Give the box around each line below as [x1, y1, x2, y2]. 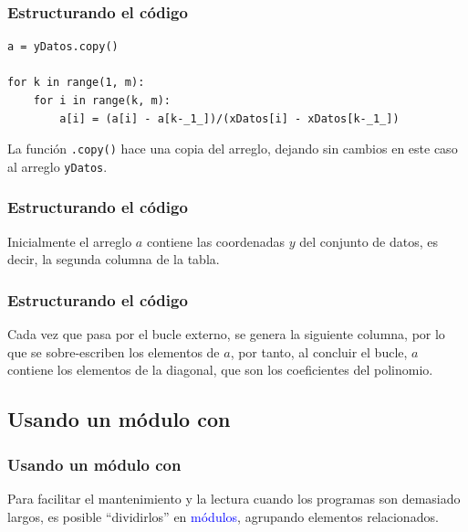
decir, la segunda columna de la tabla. [7, 250, 220, 269]
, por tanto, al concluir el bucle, [230, 342, 408, 361]
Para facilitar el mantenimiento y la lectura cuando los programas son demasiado [7, 488, 461, 507]
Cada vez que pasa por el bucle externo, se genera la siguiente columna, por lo [7, 325, 445, 344]
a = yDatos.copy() [7, 40, 119, 54]
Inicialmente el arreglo [7, 231, 132, 250]
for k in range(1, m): [7, 76, 145, 90]
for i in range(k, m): [33, 94, 171, 107]
